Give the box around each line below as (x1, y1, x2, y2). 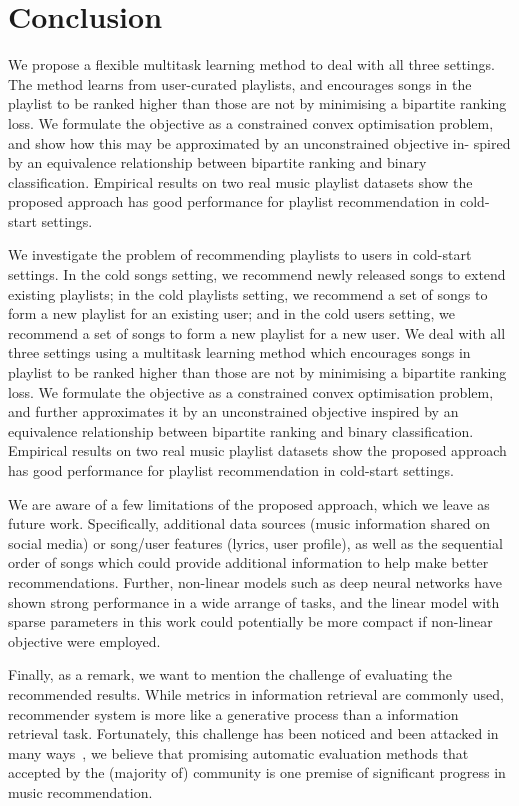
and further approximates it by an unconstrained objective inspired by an (8, 401, 459, 422)
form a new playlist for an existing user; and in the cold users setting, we (8, 303, 456, 324)
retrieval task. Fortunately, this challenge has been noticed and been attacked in (8, 723, 499, 744)
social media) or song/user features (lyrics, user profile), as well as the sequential (8, 532, 503, 553)
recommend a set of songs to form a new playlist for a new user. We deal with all (8, 322, 506, 343)
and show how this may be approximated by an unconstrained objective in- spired (8, 132, 511, 153)
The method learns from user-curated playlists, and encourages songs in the (8, 73, 472, 94)
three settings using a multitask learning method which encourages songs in (8, 342, 471, 363)
